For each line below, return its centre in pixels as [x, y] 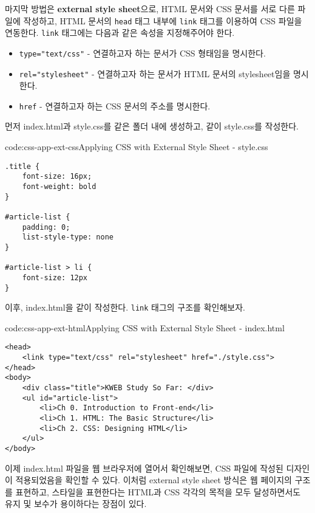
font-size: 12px [55, 277]
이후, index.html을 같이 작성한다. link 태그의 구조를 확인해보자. [125, 307]
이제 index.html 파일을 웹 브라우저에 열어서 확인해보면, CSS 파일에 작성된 [144, 468]
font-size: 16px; [57, 177]
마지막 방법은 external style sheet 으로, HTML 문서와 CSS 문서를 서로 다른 [150, 9]
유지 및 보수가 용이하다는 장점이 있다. [76, 504]
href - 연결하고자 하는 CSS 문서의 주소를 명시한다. [115, 105]
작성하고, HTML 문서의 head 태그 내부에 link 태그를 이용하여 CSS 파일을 [163, 20]
